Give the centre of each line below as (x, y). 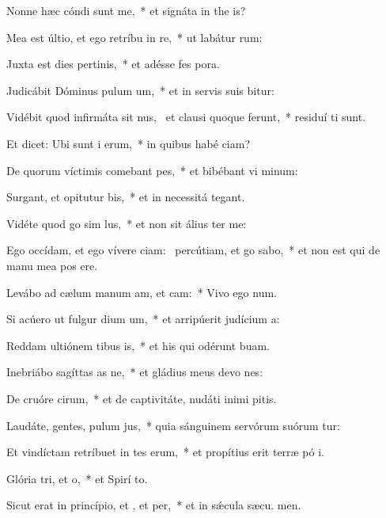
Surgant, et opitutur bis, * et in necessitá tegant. (126, 197)
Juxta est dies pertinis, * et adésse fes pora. (113, 64)
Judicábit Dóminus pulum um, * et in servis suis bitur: (140, 90)
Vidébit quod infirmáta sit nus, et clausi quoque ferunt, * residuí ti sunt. (186, 117)
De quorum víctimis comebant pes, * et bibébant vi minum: (152, 170)
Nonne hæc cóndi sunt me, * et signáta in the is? (126, 10)
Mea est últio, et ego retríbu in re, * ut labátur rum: (134, 37)
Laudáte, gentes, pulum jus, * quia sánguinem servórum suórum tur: (173, 425)
